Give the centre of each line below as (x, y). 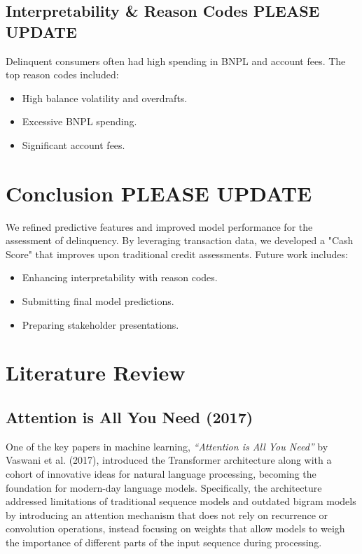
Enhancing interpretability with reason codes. (120, 277)
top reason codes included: (62, 74)
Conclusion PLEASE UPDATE (159, 193)
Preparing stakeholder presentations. (100, 324)
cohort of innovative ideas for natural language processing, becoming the (161, 474)
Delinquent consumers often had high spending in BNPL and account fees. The (176, 61)
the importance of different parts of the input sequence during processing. (164, 542)
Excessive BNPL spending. (79, 121)
